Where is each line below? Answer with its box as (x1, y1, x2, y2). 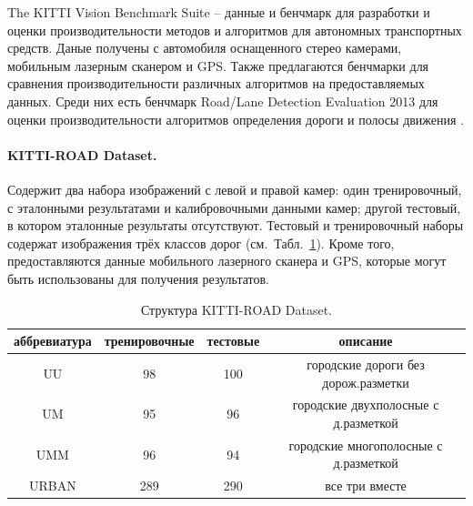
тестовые (206, 331, 260, 350)
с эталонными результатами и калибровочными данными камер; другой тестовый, (7, 197, 461, 217)
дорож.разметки (322, 372, 409, 391)
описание (338, 331, 393, 350)
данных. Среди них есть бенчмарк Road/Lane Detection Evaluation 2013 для (7, 91, 438, 110)
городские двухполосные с (292, 395, 439, 414)
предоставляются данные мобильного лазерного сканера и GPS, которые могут (7, 251, 447, 270)
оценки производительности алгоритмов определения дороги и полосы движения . (7, 109, 465, 128)
